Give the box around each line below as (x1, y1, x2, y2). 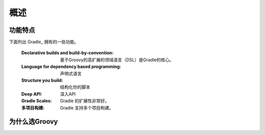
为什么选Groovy (9, 117, 58, 126)
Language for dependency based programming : (21, 64, 121, 69)
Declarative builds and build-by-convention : (21, 50, 114, 56)
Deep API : (21, 91, 43, 97)
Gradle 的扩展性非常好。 (60, 98, 109, 104)
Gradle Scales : (21, 98, 52, 104)
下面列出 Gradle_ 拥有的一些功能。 (9, 39, 79, 45)
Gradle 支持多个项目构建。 (60, 105, 114, 111)
